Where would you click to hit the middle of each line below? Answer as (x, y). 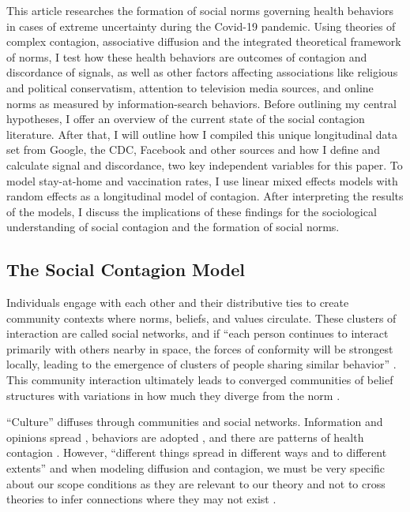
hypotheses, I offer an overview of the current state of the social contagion (186, 119)
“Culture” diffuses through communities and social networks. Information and (195, 422)
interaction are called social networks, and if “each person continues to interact (197, 333)
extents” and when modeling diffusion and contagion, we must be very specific (196, 468)
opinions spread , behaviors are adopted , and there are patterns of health (185, 437)
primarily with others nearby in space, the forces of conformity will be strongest (200, 348)
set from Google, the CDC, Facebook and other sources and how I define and (193, 149)
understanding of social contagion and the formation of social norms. (173, 227)
